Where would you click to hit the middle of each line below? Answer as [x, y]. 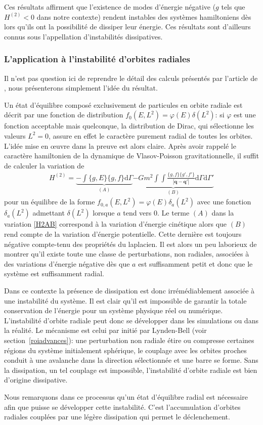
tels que [233, 7]
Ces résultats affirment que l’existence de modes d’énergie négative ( [110, 7]
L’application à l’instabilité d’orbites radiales [97, 59]
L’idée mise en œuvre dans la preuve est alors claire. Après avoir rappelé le [120, 145]
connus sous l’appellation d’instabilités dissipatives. [83, 36]
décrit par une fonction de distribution [64, 115]
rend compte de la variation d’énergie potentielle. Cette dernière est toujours [123, 234]
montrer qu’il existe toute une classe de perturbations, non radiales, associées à [127, 254]
